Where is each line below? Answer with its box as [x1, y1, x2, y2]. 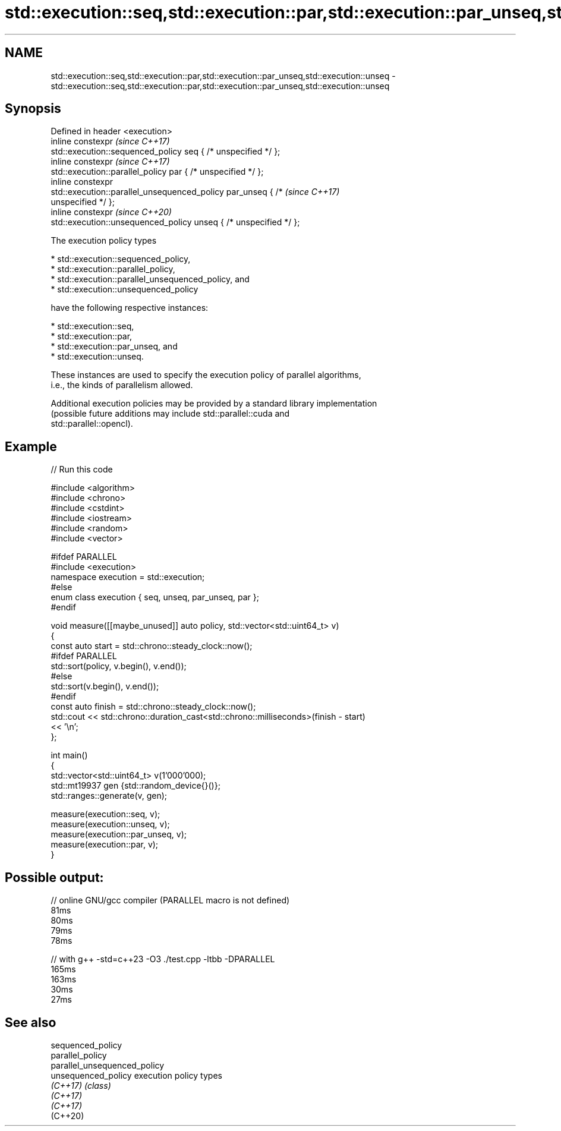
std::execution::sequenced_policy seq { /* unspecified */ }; [51, 146, 280, 157]
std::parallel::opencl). [51, 418, 133, 429]
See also [5, 1015, 56, 1030]
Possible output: [5, 869, 104, 885]
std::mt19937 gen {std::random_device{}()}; [51, 780, 220, 791]
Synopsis [5, 101, 61, 116]
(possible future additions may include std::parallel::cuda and [51, 408, 290, 419]
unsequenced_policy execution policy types [51, 1070, 222, 1080]
